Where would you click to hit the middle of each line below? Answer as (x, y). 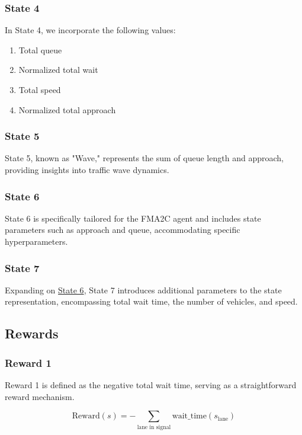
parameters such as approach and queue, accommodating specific (123, 230)
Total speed (40, 89)
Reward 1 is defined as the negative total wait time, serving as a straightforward (151, 385)
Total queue (40, 49)
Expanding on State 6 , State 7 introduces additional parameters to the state (143, 290)
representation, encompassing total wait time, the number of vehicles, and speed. (151, 301)
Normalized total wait (58, 70)
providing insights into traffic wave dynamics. (87, 169)
